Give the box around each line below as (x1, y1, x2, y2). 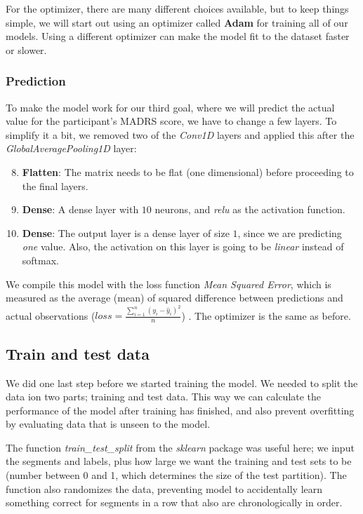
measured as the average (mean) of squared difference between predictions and (6, 290, 343, 305)
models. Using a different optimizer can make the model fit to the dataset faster (6, 29, 350, 43)
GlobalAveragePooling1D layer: (6, 141, 137, 156)
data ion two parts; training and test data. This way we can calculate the (6, 389, 322, 404)
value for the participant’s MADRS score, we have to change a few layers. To (6, 114, 337, 128)
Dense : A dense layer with (22, 202, 139, 217)
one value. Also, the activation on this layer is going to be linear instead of (22, 239, 344, 254)
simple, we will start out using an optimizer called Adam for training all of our (6, 15, 348, 29)
